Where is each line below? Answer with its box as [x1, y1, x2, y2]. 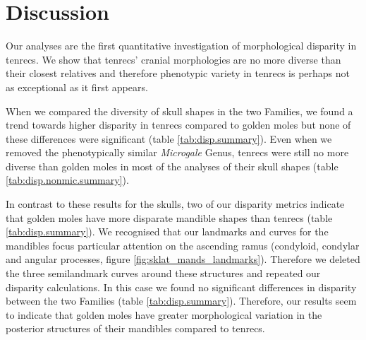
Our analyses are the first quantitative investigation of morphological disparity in [6, 38, 357, 53]
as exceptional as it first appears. [6, 79, 148, 94]
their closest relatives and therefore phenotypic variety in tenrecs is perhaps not [6, 66, 350, 81]
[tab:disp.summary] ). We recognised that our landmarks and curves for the [6, 224, 329, 239]
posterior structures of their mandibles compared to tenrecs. [6, 321, 265, 336]
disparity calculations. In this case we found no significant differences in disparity [6, 279, 357, 294]
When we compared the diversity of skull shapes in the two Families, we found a [6, 103, 353, 118]
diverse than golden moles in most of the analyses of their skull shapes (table [6, 158, 338, 173]
